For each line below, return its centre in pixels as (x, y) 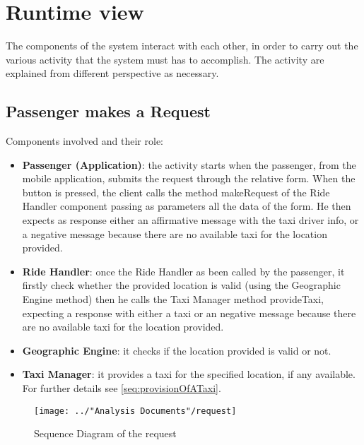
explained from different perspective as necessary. (112, 73)
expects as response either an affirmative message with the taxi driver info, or (190, 220)
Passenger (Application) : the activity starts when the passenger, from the (189, 164)
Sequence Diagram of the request (105, 433)
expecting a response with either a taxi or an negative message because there (189, 313)
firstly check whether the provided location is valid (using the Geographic (181, 285)
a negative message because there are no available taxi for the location (175, 233)
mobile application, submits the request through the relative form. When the (189, 178)
